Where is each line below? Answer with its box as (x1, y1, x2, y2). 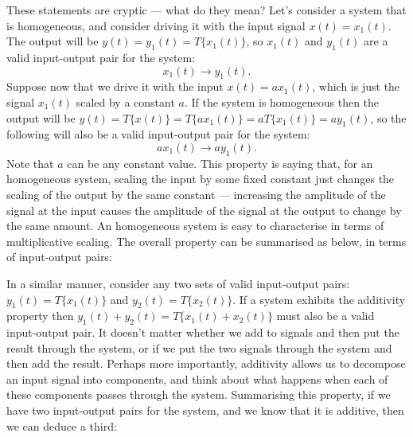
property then (6, 307, 74, 324)
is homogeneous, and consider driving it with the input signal (6, 17, 306, 33)
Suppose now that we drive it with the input (6, 78, 224, 95)
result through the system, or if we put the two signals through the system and (6, 339, 392, 356)
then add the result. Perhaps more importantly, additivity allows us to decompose (6, 355, 406, 372)
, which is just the (312, 78, 400, 95)
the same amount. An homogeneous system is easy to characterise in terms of (6, 217, 384, 234)
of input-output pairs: (6, 248, 112, 265)
